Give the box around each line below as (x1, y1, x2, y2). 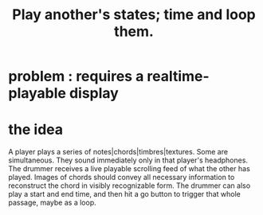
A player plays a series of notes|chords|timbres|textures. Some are (8, 147, 229, 157)
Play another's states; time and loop (11, 6, 257, 24)
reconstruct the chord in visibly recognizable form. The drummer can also (8, 181, 251, 190)
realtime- (147, 68, 210, 85)
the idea (8, 121, 64, 139)
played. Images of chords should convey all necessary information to (8, 173, 235, 182)
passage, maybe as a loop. (8, 197, 97, 208)
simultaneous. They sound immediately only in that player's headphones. (8, 155, 249, 165)
